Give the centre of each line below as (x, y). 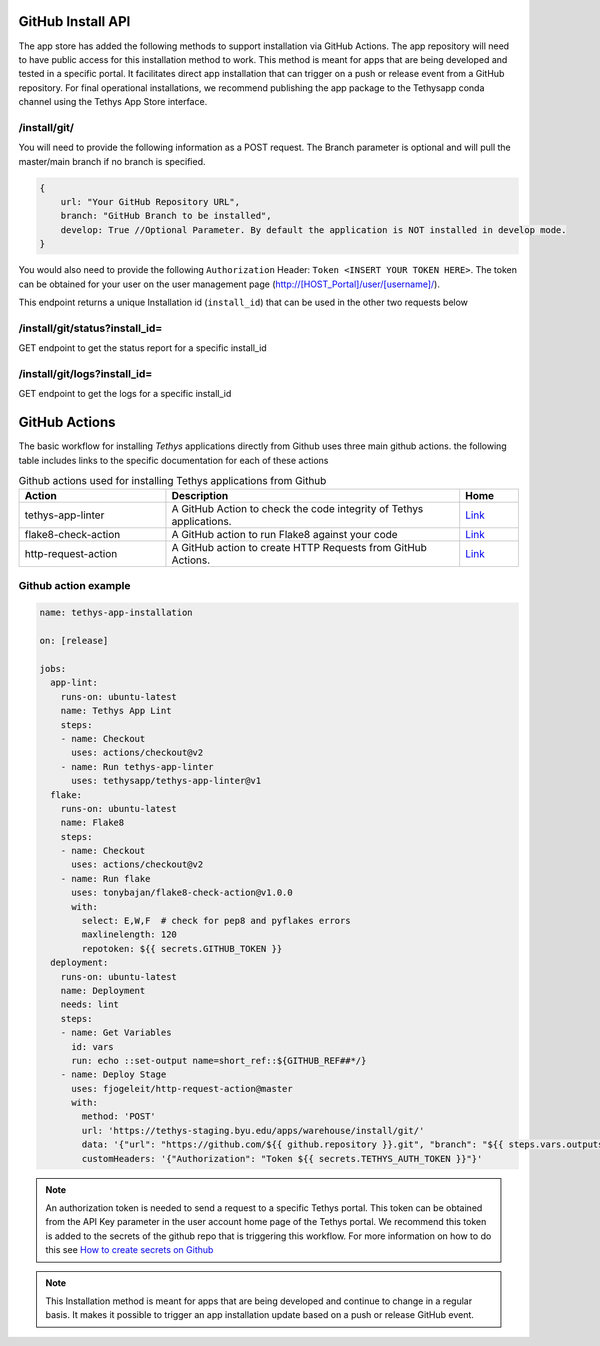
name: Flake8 (92, 823)
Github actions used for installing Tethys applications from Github (172, 481)
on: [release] (74, 641)
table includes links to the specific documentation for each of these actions (173, 460)
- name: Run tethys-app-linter (137, 766)
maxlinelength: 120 (129, 934)
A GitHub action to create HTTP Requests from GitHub (299, 548)
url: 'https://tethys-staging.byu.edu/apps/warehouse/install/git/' (253, 1130)
